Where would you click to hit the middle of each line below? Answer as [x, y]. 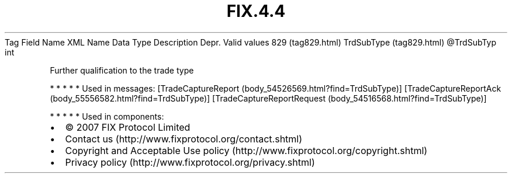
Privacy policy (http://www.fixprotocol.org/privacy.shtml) [190, 162]
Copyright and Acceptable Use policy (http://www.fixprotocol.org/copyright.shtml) [246, 150]
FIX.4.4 [256, 11]
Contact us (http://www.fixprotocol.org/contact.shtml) [184, 139]
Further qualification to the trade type [122, 70]
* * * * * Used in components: [107, 116]
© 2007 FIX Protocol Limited [128, 127]
